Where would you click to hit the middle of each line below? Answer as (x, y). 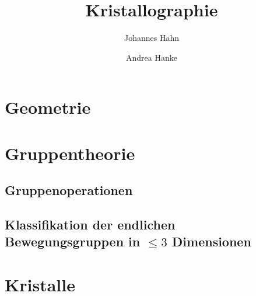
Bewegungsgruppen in (73, 241)
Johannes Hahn (151, 38)
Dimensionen (211, 241)
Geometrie (48, 107)
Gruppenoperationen (69, 190)
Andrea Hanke (152, 57)
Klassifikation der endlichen (90, 224)
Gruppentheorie (70, 153)
